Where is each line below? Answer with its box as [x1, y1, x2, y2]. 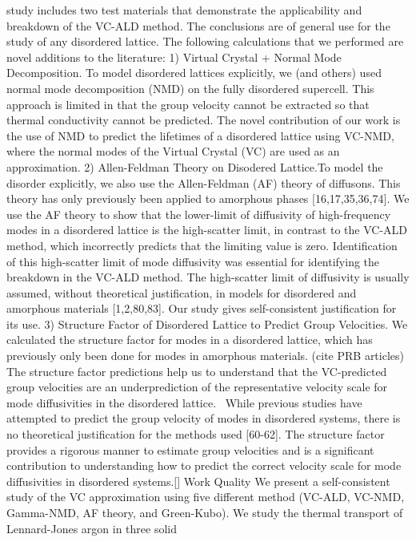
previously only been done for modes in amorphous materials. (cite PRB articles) [6, 347, 404, 364]
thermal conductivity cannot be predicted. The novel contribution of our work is [6, 111, 401, 128]
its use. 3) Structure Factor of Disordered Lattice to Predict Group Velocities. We [6, 315, 408, 332]
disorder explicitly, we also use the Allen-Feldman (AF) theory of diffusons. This [6, 174, 401, 191]
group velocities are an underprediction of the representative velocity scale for [6, 378, 388, 395]
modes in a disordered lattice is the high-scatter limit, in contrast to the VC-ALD [6, 221, 408, 238]
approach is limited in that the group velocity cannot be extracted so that [6, 95, 370, 112]
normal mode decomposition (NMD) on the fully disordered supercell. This [6, 79, 374, 96]
